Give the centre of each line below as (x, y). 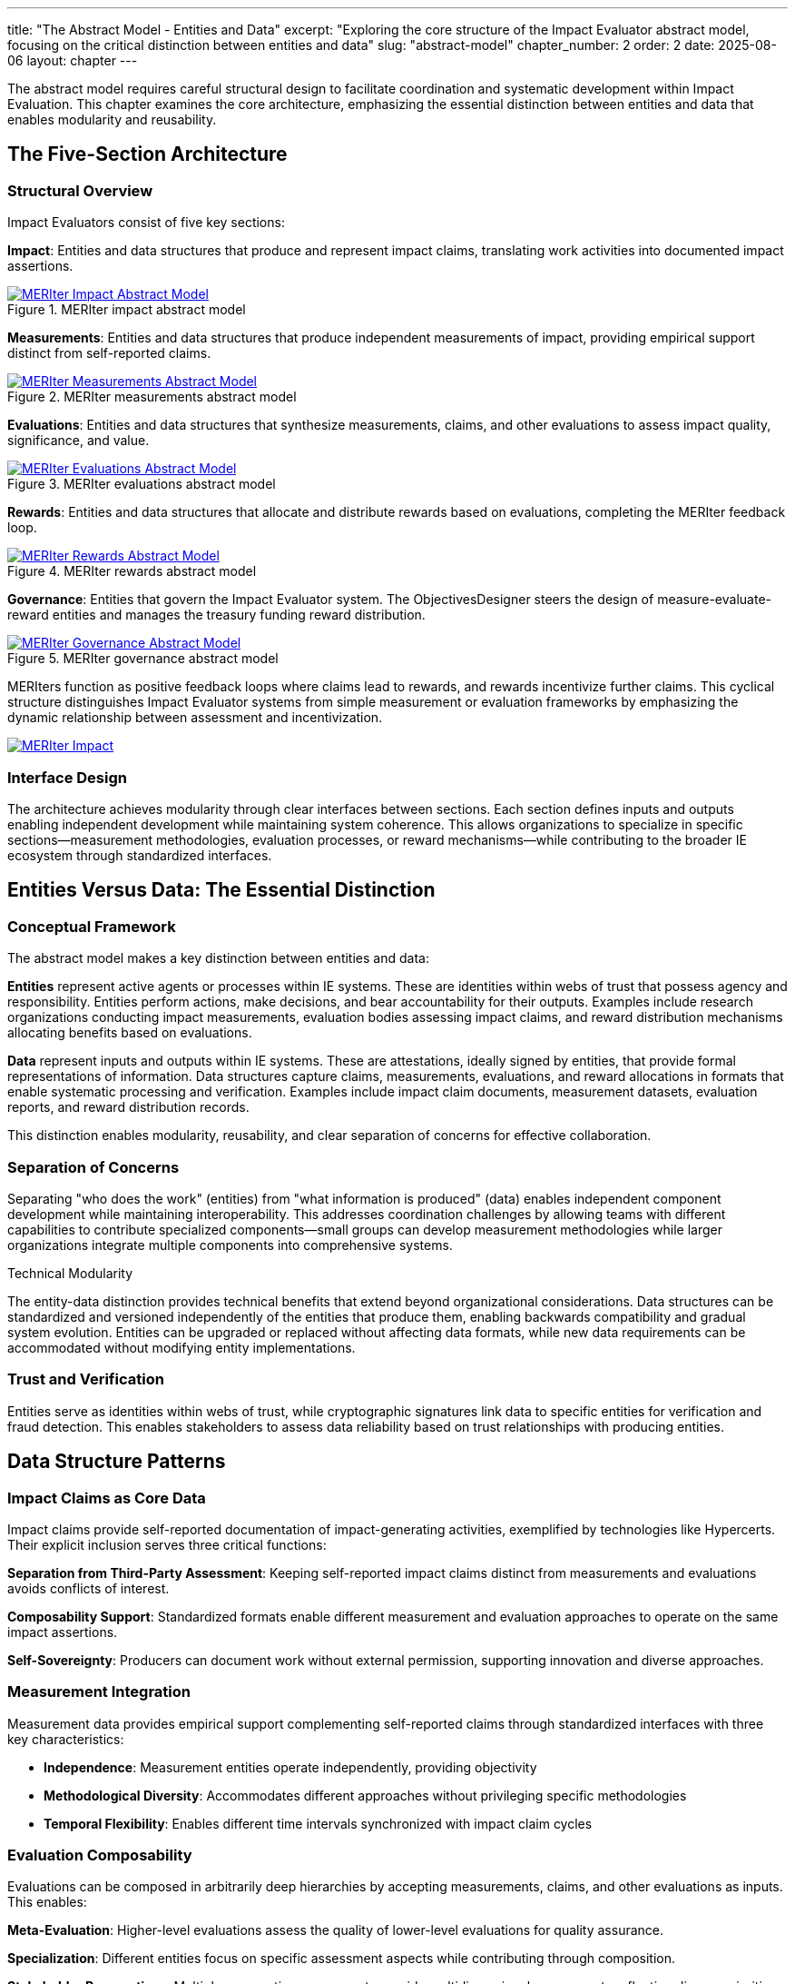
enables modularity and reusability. (112, 119)
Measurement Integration (99, 1692)
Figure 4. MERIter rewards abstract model (132, 571)
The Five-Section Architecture (147, 154)
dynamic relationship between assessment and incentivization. (195, 718)
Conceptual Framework (92, 926)
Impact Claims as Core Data (107, 1498)
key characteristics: (66, 1739)
